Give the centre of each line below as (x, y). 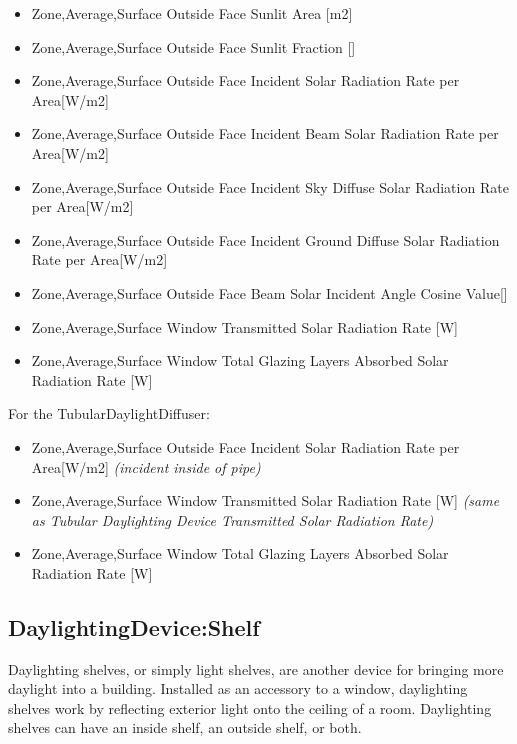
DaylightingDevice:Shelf (134, 626)
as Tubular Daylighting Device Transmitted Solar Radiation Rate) (232, 519)
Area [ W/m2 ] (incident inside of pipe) (146, 466)
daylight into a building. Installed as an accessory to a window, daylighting (238, 688)
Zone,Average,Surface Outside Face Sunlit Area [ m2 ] (192, 13)
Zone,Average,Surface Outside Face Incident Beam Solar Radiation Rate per (265, 133)
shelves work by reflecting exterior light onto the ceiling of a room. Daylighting (250, 707)
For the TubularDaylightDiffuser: (109, 413)
